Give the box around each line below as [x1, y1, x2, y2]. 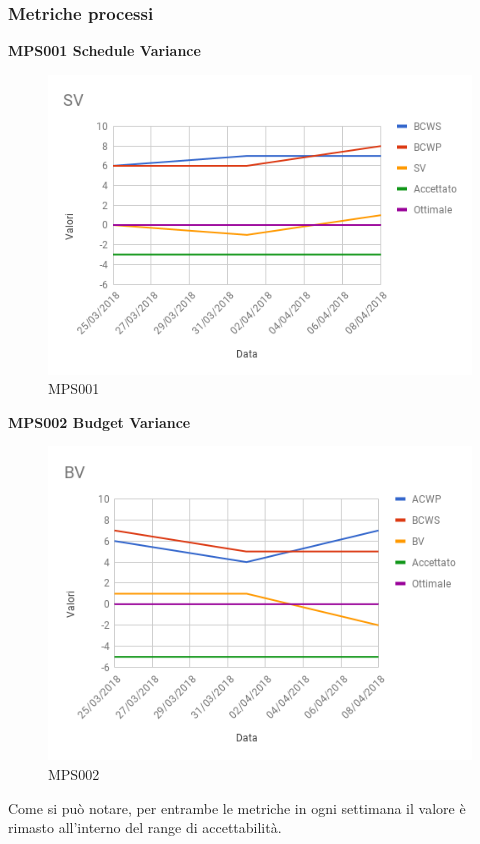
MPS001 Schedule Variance [8, 40, 201, 61]
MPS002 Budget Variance [8, 411, 191, 432]
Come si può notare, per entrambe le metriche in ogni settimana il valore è [8, 797, 466, 818]
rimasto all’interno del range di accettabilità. [8, 817, 282, 838]
